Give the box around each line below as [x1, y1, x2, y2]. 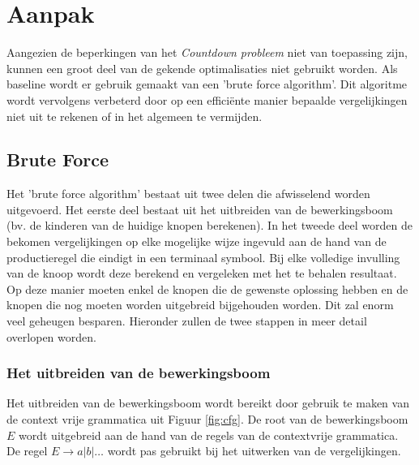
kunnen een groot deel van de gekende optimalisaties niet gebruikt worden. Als [6, 59, 398, 76]
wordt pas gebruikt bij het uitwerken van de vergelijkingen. [107, 442, 401, 459]
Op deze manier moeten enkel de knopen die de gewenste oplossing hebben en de [6, 280, 408, 297]
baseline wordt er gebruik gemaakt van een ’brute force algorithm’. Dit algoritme [6, 75, 408, 93]
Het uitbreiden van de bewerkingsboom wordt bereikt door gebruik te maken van [6, 394, 409, 411]
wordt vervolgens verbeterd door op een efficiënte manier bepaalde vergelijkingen [6, 91, 408, 108]
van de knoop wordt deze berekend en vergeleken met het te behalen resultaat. [6, 265, 397, 282]
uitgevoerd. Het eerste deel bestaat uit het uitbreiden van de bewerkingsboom [6, 200, 393, 217]
